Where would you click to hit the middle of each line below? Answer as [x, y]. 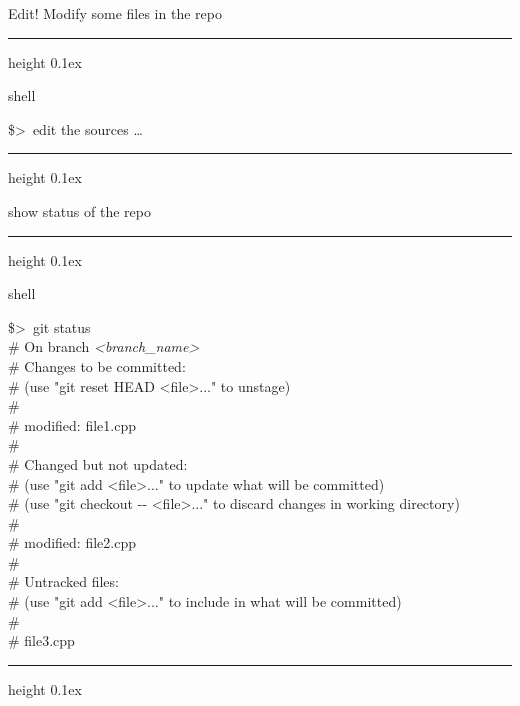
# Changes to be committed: [97, 365]
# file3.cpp [41, 640]
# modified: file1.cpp [72, 424]
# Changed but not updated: [98, 463]
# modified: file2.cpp [72, 542]
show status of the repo [79, 210]
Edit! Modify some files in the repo [115, 13]
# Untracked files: [63, 581]
